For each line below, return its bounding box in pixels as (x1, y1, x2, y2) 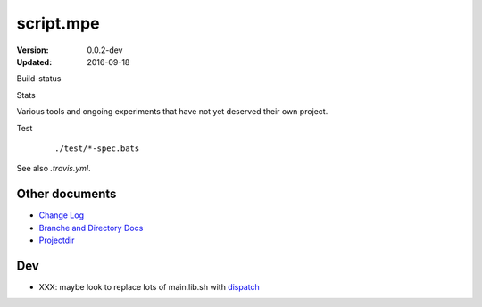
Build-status (16, 73, 62, 84)
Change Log (38, 210, 85, 220)
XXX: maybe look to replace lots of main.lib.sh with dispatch (38, 281, 261, 292)
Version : (16, 45, 49, 55)
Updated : (16, 56, 53, 67)
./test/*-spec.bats (54, 143, 140, 153)
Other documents (16, 187, 117, 202)
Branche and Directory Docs (38, 222, 144, 233)
